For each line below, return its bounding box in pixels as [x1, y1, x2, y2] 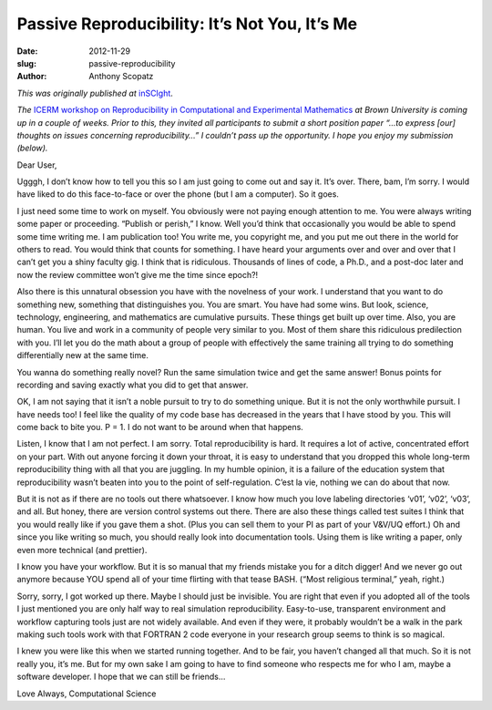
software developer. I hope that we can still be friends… [16, 671, 226, 683]
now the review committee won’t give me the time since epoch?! [16, 269, 259, 280]
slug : [16, 57, 36, 68]
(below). [16, 142, 48, 154]
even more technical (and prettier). [16, 544, 148, 555]
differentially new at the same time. [16, 350, 149, 361]
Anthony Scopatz [88, 71, 154, 82]
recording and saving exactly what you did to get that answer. [16, 379, 249, 390]
